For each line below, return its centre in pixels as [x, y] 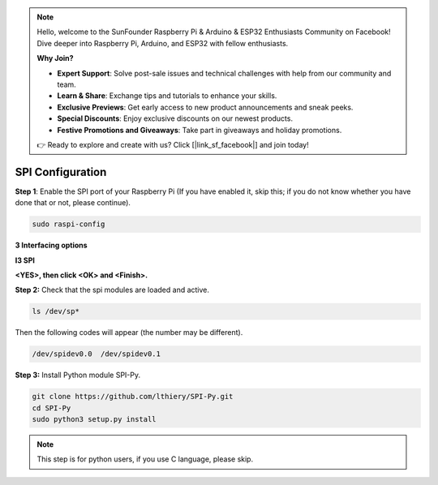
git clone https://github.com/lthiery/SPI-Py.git [133, 397]
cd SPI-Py [52, 408]
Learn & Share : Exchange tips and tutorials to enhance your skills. [167, 96]
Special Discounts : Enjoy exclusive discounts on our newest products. [175, 118]
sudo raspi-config [69, 224]
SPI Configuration [61, 172]
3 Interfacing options [52, 245]
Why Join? [55, 58]
